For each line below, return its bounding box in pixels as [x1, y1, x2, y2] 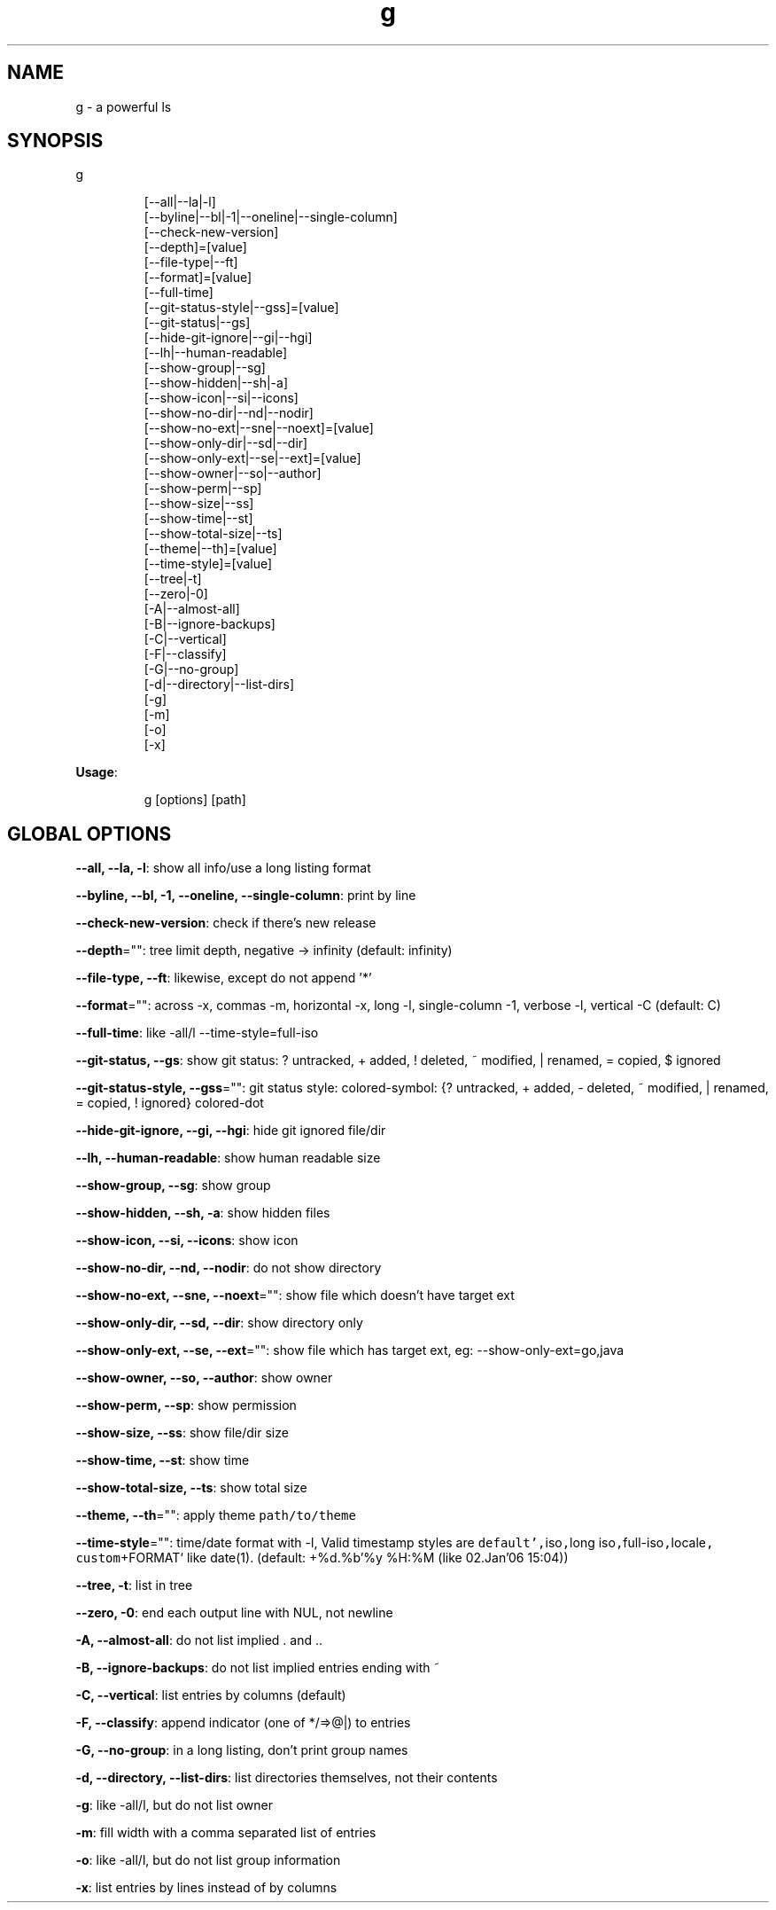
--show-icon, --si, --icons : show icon [75, 1233, 299, 1249]
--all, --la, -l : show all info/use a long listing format [75, 860, 371, 876]
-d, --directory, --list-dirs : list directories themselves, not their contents [75, 1770, 498, 1786]
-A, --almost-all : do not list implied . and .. [75, 1632, 322, 1648]
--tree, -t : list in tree [75, 1577, 193, 1593]
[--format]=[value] [144, 270, 252, 286]
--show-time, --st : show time [75, 1452, 250, 1468]
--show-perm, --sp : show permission [75, 1397, 297, 1413]
